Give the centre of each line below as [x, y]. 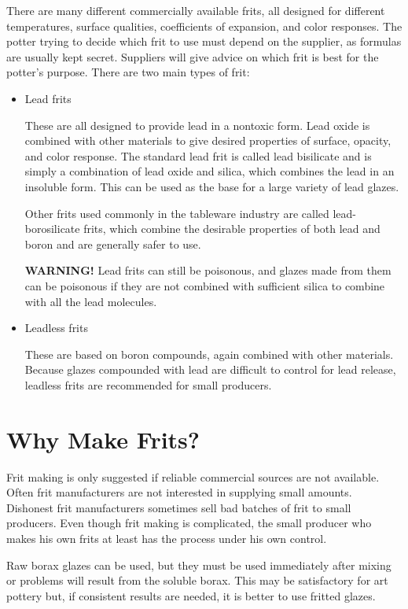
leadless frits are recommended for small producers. [148, 384]
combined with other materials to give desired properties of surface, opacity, [208, 140]
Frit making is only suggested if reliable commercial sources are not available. [193, 476]
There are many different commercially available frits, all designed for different [196, 10]
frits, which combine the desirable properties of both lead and [232, 229]
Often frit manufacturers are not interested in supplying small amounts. [179, 492]
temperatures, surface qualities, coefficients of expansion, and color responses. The [204, 26]
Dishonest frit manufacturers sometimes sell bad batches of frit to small [179, 507]
